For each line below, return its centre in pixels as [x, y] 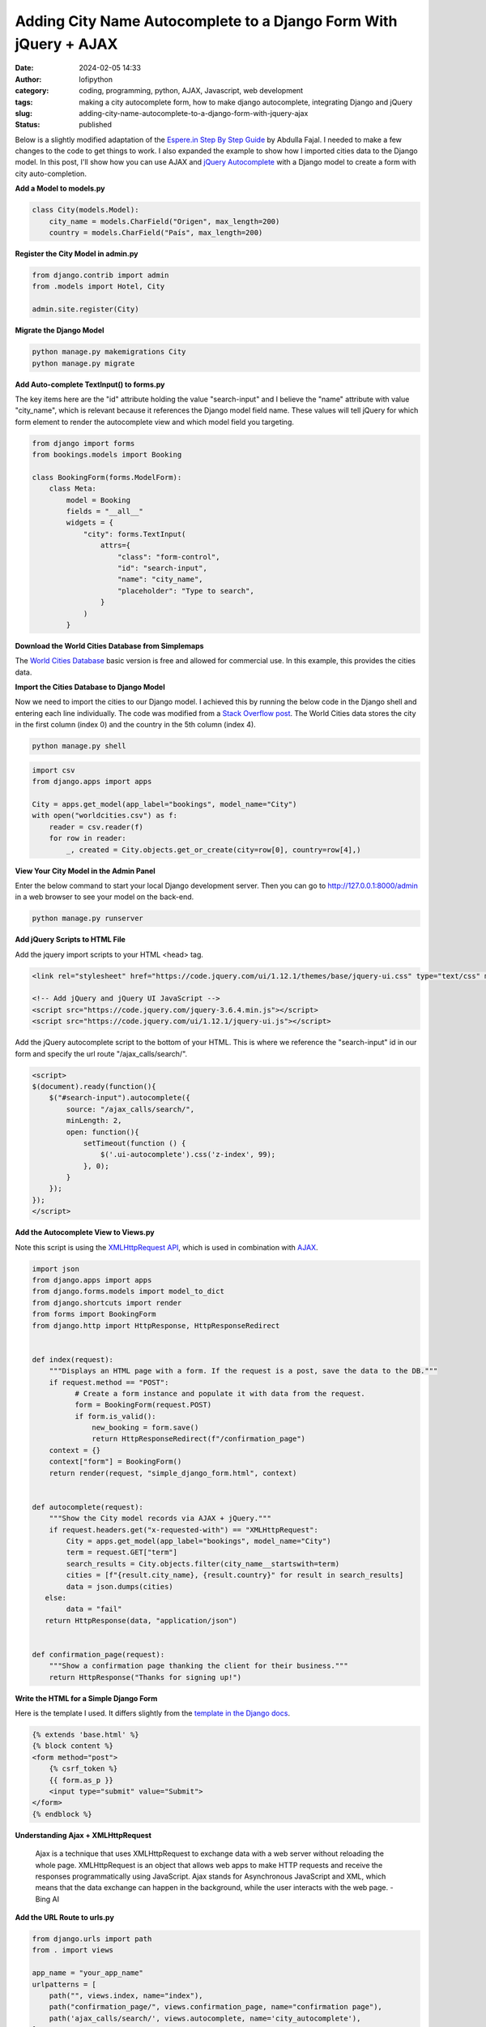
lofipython [96, 79]
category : [32, 91]
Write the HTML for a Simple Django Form [86, 1698]
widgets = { [90, 523]
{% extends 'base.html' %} [85, 1735]
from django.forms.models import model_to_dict [128, 1292]
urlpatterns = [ [64, 1984]
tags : [24, 102]
